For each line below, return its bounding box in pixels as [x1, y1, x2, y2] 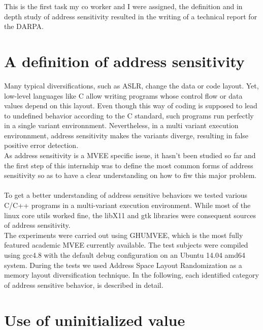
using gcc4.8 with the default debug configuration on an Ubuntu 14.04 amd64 [4, 250, 246, 260]
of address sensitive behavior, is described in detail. [4, 279, 163, 290]
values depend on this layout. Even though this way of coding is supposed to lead [4, 100, 257, 111]
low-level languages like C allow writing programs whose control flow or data [4, 90, 243, 101]
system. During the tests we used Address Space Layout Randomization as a [4, 259, 242, 270]
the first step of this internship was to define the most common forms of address [4, 160, 253, 170]
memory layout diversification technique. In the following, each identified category [4, 269, 259, 280]
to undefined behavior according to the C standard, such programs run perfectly [4, 110, 254, 121]
